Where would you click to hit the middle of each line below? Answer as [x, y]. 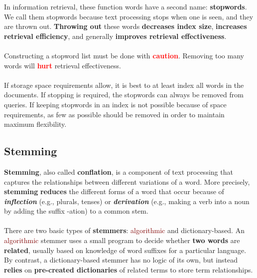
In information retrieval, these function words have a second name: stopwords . [126, 6]
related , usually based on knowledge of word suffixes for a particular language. [125, 250]
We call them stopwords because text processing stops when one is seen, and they [129, 16]
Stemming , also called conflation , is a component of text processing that [119, 171]
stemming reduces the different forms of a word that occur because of [114, 191]
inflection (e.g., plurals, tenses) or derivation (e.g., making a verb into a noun [127, 201]
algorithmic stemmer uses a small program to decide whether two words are [122, 240]
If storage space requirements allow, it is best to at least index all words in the [124, 85]
